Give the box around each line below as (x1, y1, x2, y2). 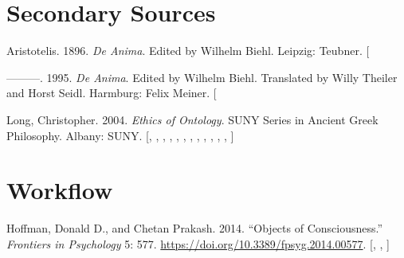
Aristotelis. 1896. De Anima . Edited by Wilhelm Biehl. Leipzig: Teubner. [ (6, 42, 370, 59)
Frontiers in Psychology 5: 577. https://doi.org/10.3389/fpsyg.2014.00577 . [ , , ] (6, 235, 390, 252)
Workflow (6, 174, 113, 206)
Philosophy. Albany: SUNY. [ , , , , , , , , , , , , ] (6, 127, 234, 143)
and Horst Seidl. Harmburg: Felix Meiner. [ (6, 84, 217, 101)
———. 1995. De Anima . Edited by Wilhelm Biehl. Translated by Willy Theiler (6, 68, 398, 85)
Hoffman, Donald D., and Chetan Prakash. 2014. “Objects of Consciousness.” (6, 220, 383, 236)
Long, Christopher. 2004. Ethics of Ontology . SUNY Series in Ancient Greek (6, 111, 379, 127)
